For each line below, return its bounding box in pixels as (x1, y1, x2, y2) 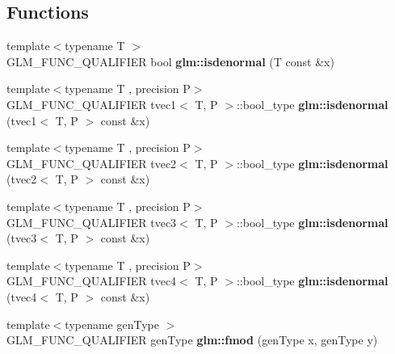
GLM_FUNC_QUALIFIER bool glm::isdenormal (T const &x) (6, 53, 334, 70)
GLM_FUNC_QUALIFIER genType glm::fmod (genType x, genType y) (6, 331, 378, 348)
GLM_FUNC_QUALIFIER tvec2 (6, 154, 177, 171)
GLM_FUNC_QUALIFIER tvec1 (6, 95, 177, 112)
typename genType (65, 315, 159, 332)
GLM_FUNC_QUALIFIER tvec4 (6, 272, 177, 289)
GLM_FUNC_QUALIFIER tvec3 (6, 213, 177, 230)
